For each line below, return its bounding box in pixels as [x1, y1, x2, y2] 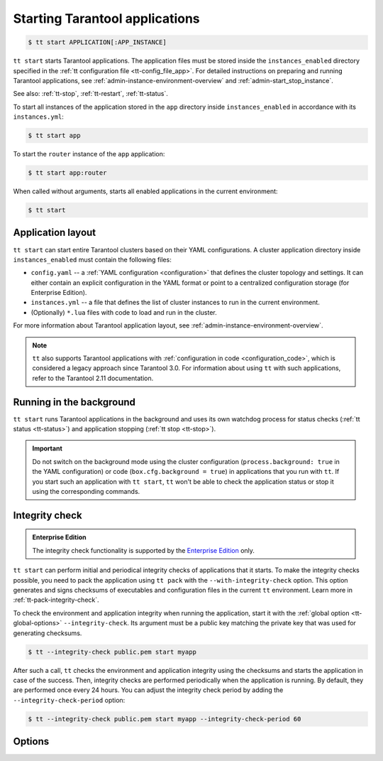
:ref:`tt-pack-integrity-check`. [13, 595, 99, 604]
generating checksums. [13, 629, 82, 637]
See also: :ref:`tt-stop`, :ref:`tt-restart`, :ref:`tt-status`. [13, 90, 168, 98]
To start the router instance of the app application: [13, 150, 165, 158]
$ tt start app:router [28, 169, 107, 177]
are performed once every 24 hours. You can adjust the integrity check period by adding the [13, 686, 284, 694]
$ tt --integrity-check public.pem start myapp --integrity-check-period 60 [28, 715, 301, 723]
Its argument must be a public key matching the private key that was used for [130, 619, 356, 627]
